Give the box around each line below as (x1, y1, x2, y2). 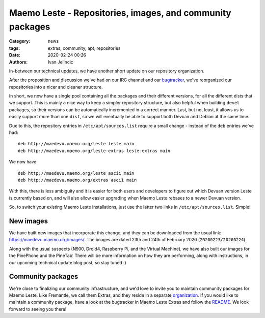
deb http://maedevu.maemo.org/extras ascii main (18, 177, 137, 183)
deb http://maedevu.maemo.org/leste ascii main (18, 170, 134, 176)
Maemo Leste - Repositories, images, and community (9, 7, 232, 18)
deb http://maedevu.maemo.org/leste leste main (18, 141, 134, 147)
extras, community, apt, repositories (48, 45, 121, 51)
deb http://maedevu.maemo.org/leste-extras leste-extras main (18, 148, 171, 154)
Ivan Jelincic (48, 59, 74, 65)
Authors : (9, 59, 28, 65)
